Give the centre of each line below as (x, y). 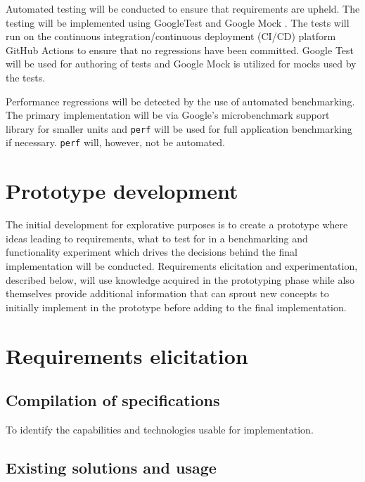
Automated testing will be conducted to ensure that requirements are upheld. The (183, 8)
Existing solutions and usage (111, 467)
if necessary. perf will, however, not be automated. (115, 142)
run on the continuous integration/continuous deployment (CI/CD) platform (171, 36)
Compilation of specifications (113, 400)
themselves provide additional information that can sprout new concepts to (167, 293)
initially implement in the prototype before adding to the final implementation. (176, 307)
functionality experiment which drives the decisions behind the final (152, 252)
